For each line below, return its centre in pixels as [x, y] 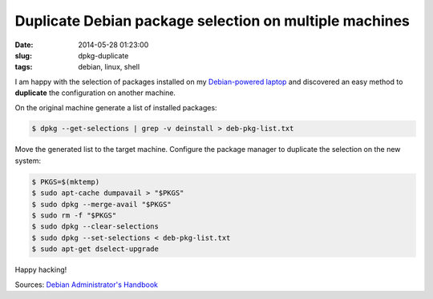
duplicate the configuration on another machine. [95, 93]
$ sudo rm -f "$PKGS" [74, 215]
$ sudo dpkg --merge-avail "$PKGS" [101, 204]
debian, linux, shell [109, 67]
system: [28, 161]
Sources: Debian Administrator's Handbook [86, 285]
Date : [24, 45]
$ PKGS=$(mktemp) [66, 181]
